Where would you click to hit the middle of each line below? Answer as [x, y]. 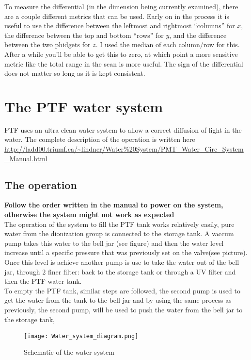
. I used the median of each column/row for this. [168, 44]
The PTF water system [84, 106]
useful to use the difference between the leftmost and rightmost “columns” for [120, 26]
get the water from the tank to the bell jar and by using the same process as [118, 300]
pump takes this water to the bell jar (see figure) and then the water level [114, 243]
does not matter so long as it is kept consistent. [75, 73]
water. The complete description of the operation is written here [100, 139]
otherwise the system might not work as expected [89, 214]
